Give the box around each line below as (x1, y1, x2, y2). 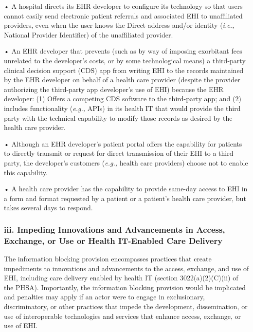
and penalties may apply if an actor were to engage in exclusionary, (4, 292, 205, 302)
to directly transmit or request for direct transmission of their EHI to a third (4, 148, 234, 158)
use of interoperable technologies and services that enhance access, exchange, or (4, 311, 241, 321)
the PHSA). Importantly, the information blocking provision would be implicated (4, 282, 246, 292)
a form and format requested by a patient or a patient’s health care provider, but (4, 193, 246, 203)
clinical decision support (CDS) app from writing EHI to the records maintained (4, 65, 244, 75)
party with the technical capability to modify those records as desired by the (4, 112, 233, 123)
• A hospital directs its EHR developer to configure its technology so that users (4, 1, 243, 11)
